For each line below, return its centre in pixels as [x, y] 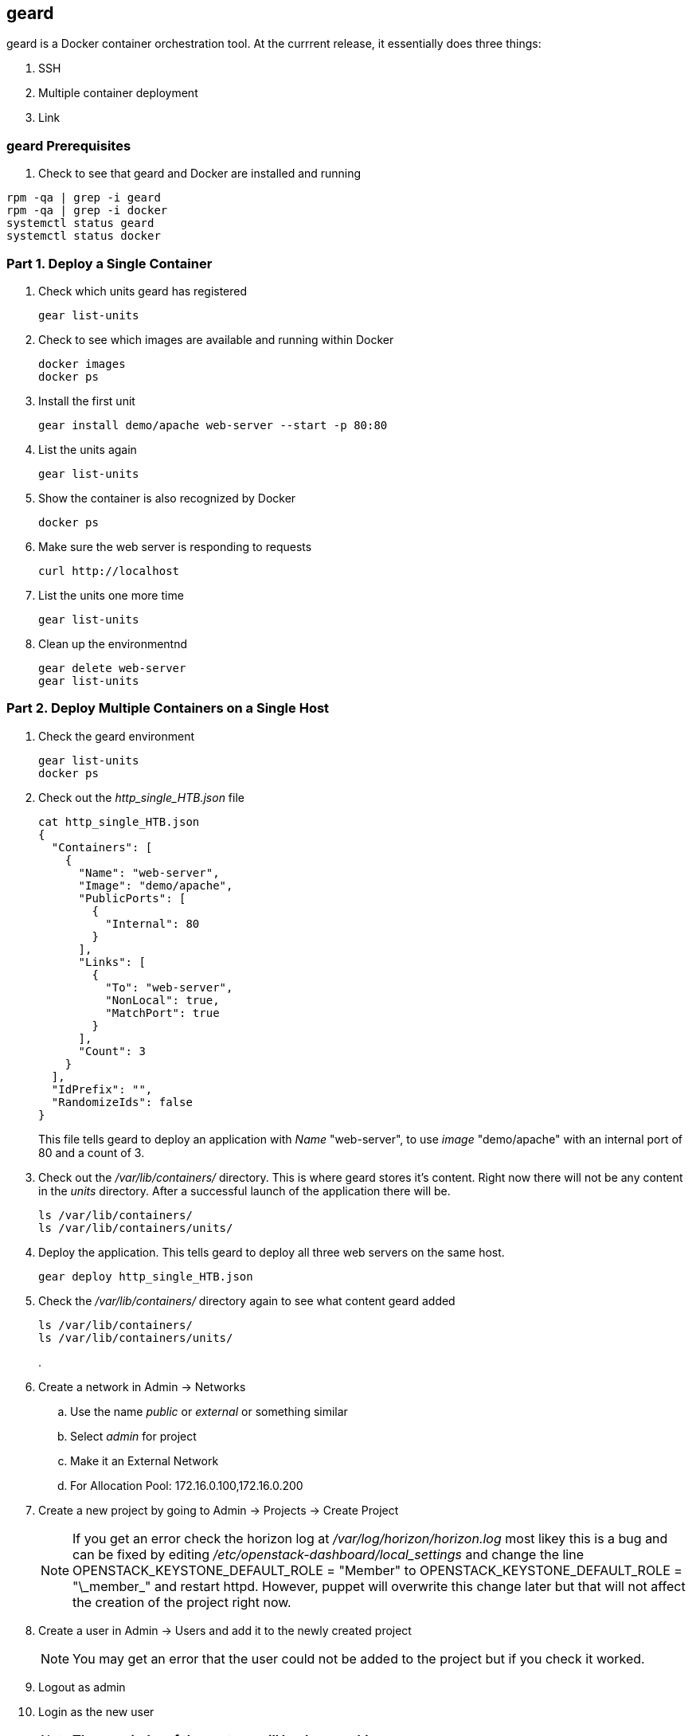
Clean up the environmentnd [113, 643]
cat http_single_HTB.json [119, 821]
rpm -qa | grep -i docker [87, 211]
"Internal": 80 [152, 923]
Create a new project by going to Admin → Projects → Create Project [219, 1510]
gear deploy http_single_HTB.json [146, 1276]
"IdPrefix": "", [102, 1089]
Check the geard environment [117, 736]
